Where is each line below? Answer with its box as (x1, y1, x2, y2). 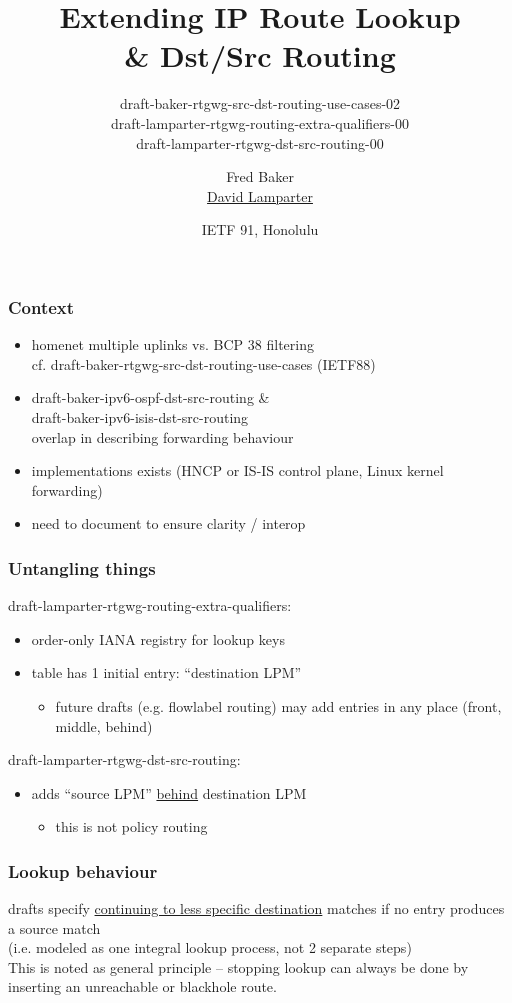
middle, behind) (55, 715, 153, 736)
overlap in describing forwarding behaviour (31, 426, 294, 447)
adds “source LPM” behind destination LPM (31, 782, 307, 803)
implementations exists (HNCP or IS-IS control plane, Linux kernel (31, 460, 444, 481)
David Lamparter (207, 185, 313, 206)
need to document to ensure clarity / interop (31, 513, 306, 534)
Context (8, 294, 75, 319)
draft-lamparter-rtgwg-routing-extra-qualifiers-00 (111, 112, 409, 133)
